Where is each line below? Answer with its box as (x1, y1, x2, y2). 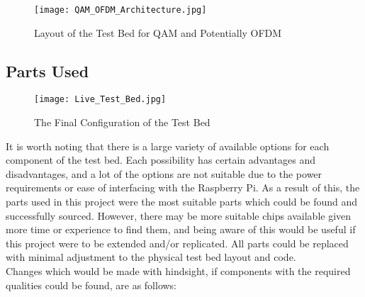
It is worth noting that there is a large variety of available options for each (6, 138, 330, 153)
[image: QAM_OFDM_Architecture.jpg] (34, 5, 207, 15)
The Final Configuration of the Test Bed (34, 115, 210, 130)
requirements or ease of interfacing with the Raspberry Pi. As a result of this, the (6, 180, 360, 195)
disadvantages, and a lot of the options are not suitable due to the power (6, 166, 322, 181)
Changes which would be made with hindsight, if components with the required (6, 264, 351, 279)
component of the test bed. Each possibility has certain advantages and (6, 152, 315, 167)
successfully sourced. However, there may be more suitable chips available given (6, 208, 352, 223)
